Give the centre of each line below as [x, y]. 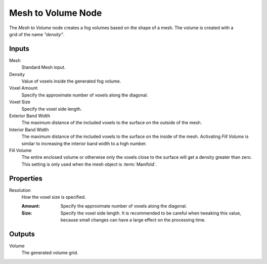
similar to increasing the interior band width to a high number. [84, 143]
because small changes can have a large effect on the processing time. [133, 220]
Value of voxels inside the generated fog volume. [71, 81]
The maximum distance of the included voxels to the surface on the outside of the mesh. [112, 123]
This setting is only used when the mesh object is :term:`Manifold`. [89, 164]
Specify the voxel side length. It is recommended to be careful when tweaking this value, [151, 213]
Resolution [20, 190]
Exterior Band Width [30, 116]
